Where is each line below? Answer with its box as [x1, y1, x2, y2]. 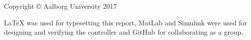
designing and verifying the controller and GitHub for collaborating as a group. [4, 27, 244, 37]
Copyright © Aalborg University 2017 [4, 1, 117, 11]
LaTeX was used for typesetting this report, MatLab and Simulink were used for [4, 17, 247, 27]
